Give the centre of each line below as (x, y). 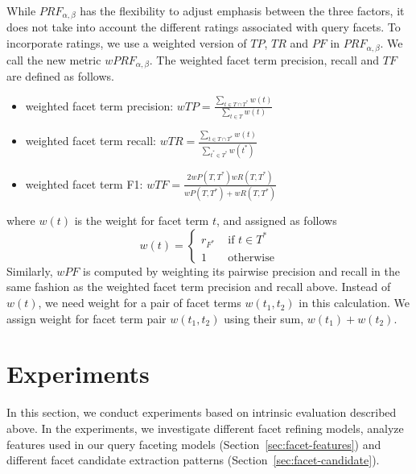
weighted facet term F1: (84, 183)
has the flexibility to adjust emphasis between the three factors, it (242, 10)
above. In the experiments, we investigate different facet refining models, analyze (205, 428)
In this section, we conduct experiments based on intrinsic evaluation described (202, 412)
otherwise (251, 258)
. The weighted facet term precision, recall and (264, 59)
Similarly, (30, 270)
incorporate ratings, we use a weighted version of (127, 43)
